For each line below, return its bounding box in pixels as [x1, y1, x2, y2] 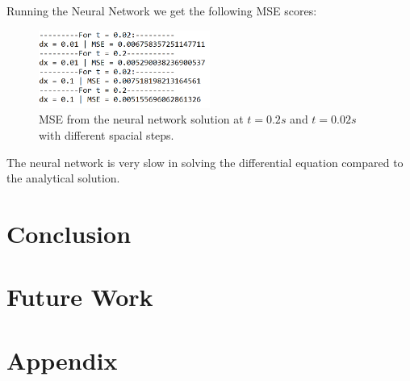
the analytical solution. [6, 170, 120, 186]
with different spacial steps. [39, 127, 174, 143]
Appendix [6, 343, 118, 376]
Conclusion [6, 216, 132, 249]
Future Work [6, 280, 153, 313]
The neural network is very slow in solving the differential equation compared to [6, 153, 404, 170]
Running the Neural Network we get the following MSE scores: [6, 2, 317, 19]
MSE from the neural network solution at [39, 111, 244, 128]
